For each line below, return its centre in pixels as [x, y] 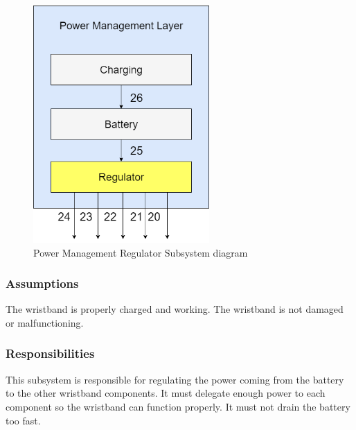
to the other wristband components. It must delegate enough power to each [166, 393]
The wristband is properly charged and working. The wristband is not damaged [175, 309]
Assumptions [42, 283]
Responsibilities [50, 353]
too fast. [23, 420]
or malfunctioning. [45, 322]
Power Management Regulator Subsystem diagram [141, 252]
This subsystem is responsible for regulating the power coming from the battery [175, 379]
